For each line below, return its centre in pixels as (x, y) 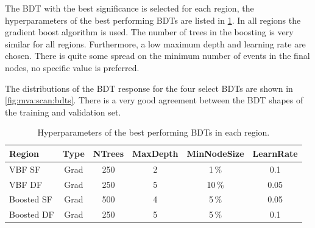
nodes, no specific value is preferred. (72, 67)
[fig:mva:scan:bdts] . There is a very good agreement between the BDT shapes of (154, 100)
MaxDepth (155, 153)
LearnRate (275, 153)
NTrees (108, 153)
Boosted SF (31, 199)
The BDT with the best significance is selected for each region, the (129, 8)
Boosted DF (32, 214)
